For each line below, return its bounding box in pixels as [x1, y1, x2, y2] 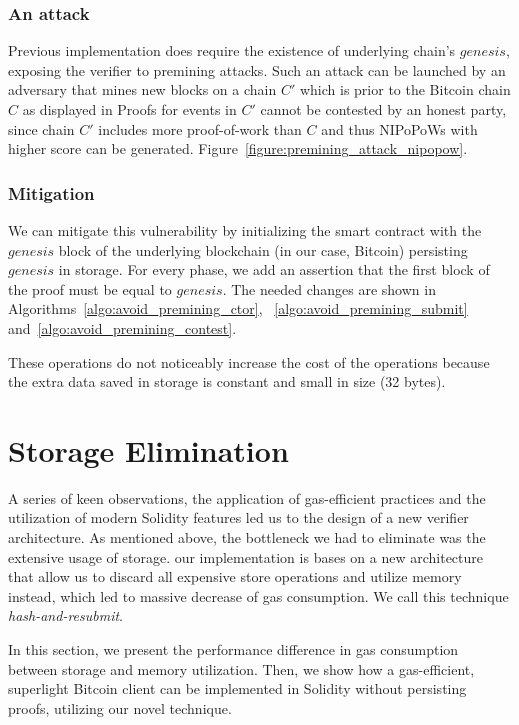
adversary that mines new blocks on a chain [8, 79, 277, 100]
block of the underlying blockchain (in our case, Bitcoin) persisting [58, 239, 468, 260]
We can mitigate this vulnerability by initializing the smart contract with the [8, 220, 482, 240]
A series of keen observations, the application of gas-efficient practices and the [8, 487, 486, 508]
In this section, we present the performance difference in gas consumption [8, 639, 459, 660]
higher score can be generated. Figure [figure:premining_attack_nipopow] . [8, 138, 468, 159]
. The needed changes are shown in [222, 278, 436, 299]
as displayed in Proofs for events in [22, 99, 237, 119]
